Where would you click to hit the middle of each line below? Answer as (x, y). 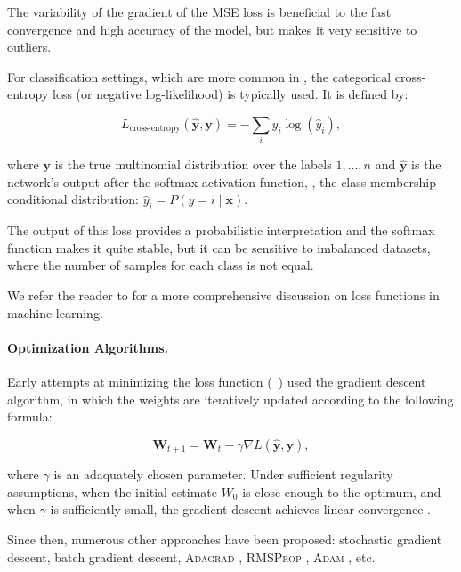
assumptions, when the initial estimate (112, 491)
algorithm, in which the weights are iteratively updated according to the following (230, 399)
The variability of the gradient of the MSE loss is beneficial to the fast (199, 12)
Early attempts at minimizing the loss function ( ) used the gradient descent (217, 382)
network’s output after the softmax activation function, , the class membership (222, 181)
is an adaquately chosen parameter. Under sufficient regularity (223, 474)
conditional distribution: (73, 199)
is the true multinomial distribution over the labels (193, 164)
